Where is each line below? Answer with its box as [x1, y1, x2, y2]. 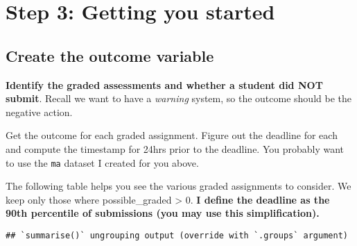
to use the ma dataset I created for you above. [6, 155, 199, 170]
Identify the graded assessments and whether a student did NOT [6, 77, 323, 92]
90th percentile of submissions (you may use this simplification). [6, 206, 320, 220]
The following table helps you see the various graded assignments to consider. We [6, 179, 351, 193]
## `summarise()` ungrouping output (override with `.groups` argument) [6, 230, 348, 240]
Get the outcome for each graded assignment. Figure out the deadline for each [6, 128, 338, 142]
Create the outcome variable [6, 44, 214, 66]
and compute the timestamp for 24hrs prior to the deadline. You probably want [6, 141, 345, 156]
